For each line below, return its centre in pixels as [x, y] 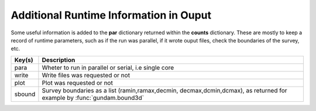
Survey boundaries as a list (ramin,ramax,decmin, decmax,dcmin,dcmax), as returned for [164, 90]
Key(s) [24, 60]
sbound [25, 94]
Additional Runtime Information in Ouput [111, 15]
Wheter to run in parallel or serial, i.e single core [108, 67]
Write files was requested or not [86, 75]
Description [59, 60]
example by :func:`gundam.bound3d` [93, 98]
